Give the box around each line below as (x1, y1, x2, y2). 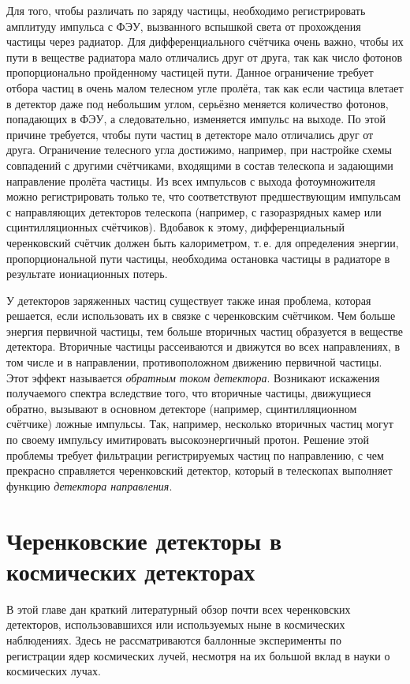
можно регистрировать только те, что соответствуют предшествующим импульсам (6, 188, 401, 205)
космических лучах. (6, 663, 101, 679)
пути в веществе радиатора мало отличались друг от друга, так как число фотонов (6, 48, 403, 65)
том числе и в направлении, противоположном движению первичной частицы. (6, 354, 382, 370)
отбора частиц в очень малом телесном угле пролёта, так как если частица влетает (6, 79, 404, 96)
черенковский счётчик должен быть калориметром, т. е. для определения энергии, (6, 234, 399, 250)
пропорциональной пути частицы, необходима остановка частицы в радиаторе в (6, 250, 390, 266)
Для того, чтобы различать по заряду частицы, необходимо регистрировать (6, 2, 366, 18)
